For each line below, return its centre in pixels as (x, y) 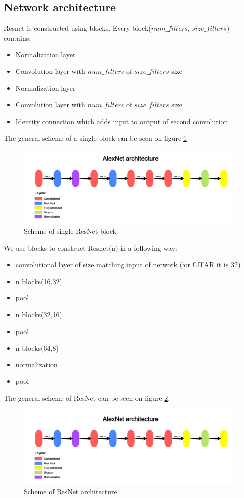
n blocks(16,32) (39, 281)
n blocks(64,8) (37, 348)
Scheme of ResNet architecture (70, 491)
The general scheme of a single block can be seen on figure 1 (95, 138)
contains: (18, 37)
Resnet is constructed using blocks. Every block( (78, 28)
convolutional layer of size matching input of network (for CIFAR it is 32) (128, 264)
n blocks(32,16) (39, 314)
